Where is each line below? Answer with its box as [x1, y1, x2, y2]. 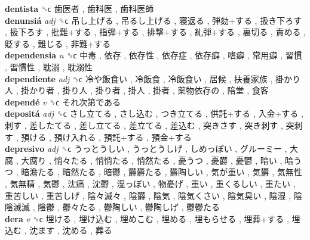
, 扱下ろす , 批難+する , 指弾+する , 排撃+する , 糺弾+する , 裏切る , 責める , [5, 26, 306, 38]
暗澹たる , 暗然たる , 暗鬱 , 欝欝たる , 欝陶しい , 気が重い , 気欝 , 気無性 [21, 166, 302, 178]
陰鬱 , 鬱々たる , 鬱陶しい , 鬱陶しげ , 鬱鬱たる [38, 201, 220, 213]
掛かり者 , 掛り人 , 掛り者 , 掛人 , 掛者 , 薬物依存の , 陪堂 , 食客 [21, 84, 269, 96]
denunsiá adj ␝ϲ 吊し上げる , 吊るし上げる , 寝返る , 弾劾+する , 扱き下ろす [5, 14, 302, 26]
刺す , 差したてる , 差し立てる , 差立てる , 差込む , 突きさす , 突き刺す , [5, 119, 283, 131]
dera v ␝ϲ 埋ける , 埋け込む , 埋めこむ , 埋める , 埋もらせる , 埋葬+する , [5, 212, 289, 225]
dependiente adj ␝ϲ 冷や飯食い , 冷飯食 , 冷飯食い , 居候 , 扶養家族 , [5, 72, 273, 85]
